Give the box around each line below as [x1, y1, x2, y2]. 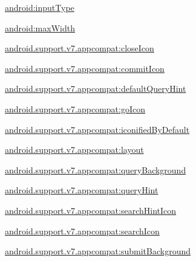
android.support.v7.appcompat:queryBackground [5, 163, 186, 176]
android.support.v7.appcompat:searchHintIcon [5, 204, 177, 216]
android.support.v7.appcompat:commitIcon [5, 62, 165, 74]
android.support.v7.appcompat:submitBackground [5, 245, 191, 257]
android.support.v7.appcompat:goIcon [5, 102, 146, 115]
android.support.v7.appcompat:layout [5, 143, 144, 156]
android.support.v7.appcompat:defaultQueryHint [5, 82, 186, 95]
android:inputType [5, 1, 74, 13]
